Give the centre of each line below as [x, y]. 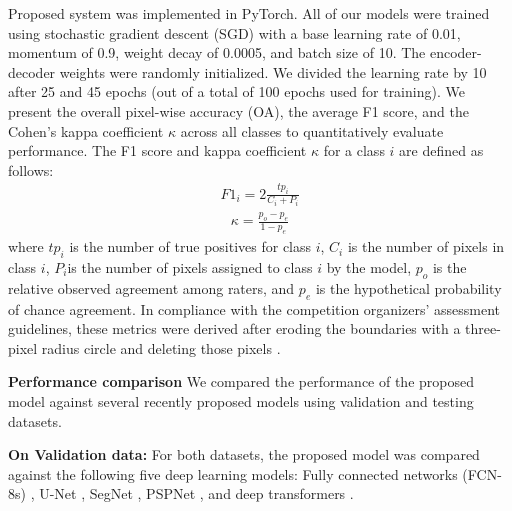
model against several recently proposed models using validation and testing [241, 400]
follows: [31, 169]
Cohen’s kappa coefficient [86, 130]
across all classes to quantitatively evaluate [312, 130]
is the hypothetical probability [408, 287]
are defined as [441, 150]
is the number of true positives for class [190, 246]
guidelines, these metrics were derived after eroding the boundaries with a [234, 328]
